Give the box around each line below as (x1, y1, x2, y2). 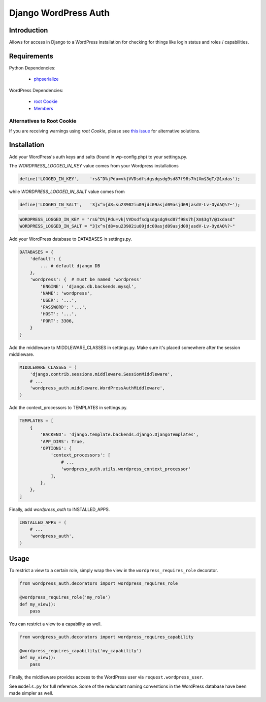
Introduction (9, 26, 48, 34)
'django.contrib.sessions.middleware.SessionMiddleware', (30, 372, 173, 377)
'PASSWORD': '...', (40, 304, 87, 310)
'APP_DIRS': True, (40, 439, 85, 444)
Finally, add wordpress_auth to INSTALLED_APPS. (9, 506, 110, 512)
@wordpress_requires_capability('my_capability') (19, 648, 142, 653)
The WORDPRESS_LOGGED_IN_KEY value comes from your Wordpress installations (9, 162, 179, 168)
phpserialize (33, 76, 59, 82)
